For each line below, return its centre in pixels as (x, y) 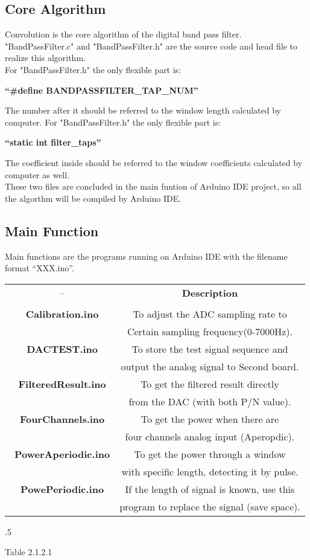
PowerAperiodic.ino (62, 454)
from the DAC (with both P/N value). (210, 401)
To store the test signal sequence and (210, 349)
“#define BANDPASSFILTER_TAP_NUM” (102, 90)
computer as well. (37, 174)
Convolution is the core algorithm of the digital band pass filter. (123, 34)
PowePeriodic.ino (62, 489)
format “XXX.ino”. (40, 268)
